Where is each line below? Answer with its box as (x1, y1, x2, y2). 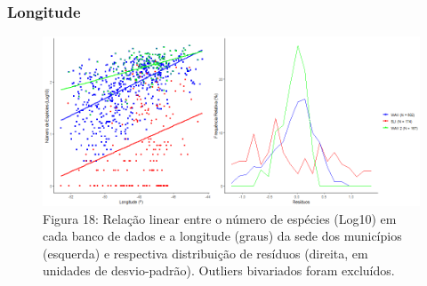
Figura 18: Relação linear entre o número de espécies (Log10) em (43, 209, 397, 227)
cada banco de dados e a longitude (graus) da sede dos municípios (43, 226, 402, 245)
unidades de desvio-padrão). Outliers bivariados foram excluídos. (43, 261, 395, 280)
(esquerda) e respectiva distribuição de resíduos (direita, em (43, 243, 368, 262)
